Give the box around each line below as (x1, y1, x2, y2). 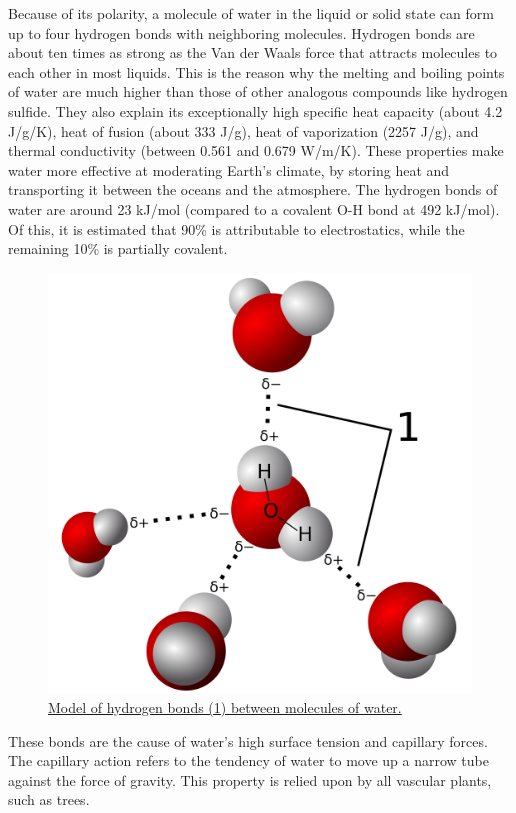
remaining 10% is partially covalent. (8, 238, 228, 259)
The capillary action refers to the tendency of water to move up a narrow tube (8, 750, 489, 771)
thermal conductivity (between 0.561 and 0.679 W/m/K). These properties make (8, 140, 504, 161)
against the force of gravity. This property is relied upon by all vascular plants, (8, 769, 492, 790)
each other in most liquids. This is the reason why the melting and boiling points (8, 61, 505, 82)
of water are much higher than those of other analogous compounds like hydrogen (8, 81, 508, 102)
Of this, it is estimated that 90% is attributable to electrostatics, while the (8, 218, 465, 239)
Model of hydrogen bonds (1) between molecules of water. (48, 697, 402, 717)
